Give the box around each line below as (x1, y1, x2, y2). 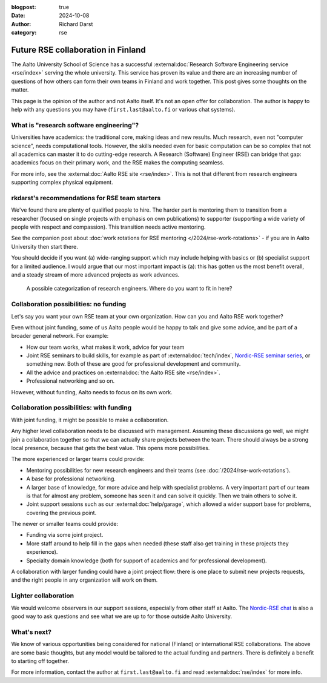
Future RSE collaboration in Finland (11, 44, 146, 55)
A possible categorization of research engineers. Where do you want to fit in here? (26, 285, 233, 292)
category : (11, 29, 37, 36)
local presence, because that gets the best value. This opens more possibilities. (11, 444, 210, 451)
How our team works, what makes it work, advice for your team (26, 343, 185, 351)
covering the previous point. (26, 509, 97, 516)
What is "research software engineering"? (11, 121, 139, 129)
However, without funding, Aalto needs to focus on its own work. (11, 388, 173, 395)
